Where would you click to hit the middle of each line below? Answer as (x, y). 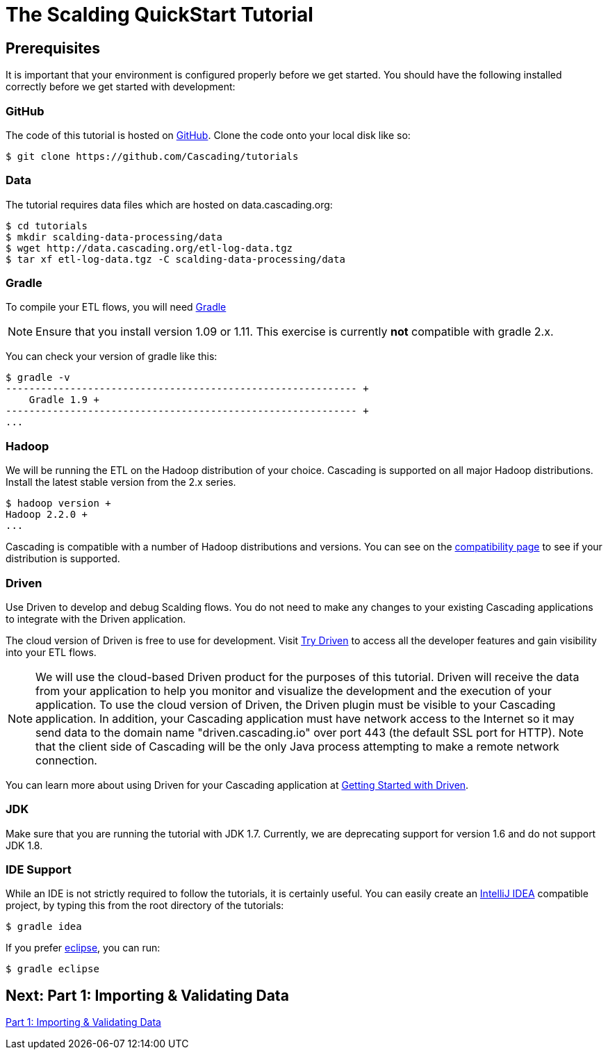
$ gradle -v (38, 378)
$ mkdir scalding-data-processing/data (114, 237)
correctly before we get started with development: (121, 87)
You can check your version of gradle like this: (112, 357)
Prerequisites (53, 48)
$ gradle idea (44, 927)
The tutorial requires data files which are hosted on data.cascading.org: (169, 204)
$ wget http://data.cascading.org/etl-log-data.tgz (149, 248)
